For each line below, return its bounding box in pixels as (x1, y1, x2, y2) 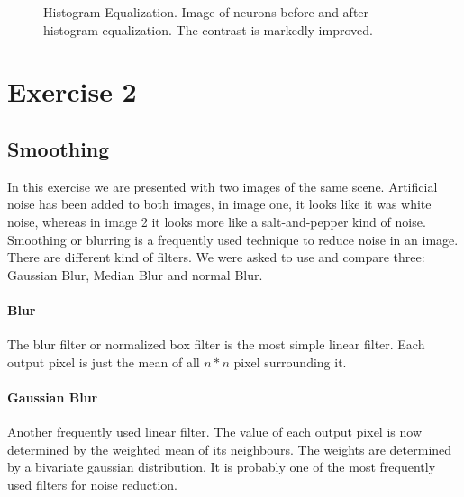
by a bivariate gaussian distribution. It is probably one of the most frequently (7, 457, 436, 476)
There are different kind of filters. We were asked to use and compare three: (7, 248, 425, 267)
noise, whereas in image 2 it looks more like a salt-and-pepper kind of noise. (7, 212, 426, 230)
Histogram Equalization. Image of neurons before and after (43, 3, 369, 21)
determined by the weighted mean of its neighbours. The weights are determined (7, 439, 452, 458)
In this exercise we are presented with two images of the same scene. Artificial (7, 176, 438, 195)
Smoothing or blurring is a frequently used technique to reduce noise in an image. (7, 230, 459, 248)
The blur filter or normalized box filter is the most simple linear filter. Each (7, 335, 425, 354)
